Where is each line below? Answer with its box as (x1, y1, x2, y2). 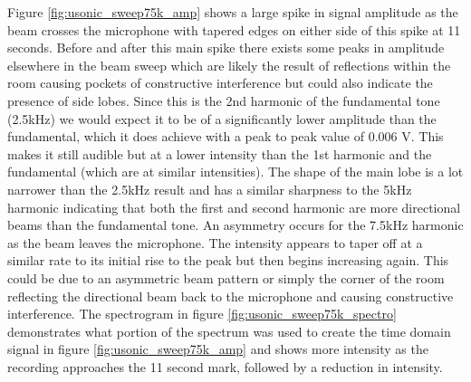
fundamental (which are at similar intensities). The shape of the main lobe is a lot (7, 162, 464, 181)
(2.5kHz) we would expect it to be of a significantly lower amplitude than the (7, 109, 437, 128)
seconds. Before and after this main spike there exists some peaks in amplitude (7, 38, 445, 57)
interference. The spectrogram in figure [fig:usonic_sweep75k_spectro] (7, 304, 397, 323)
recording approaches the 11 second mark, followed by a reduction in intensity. (7, 357, 443, 376)
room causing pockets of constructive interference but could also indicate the (7, 73, 433, 92)
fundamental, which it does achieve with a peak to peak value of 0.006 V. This (7, 127, 444, 146)
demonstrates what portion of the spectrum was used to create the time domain (7, 321, 451, 340)
